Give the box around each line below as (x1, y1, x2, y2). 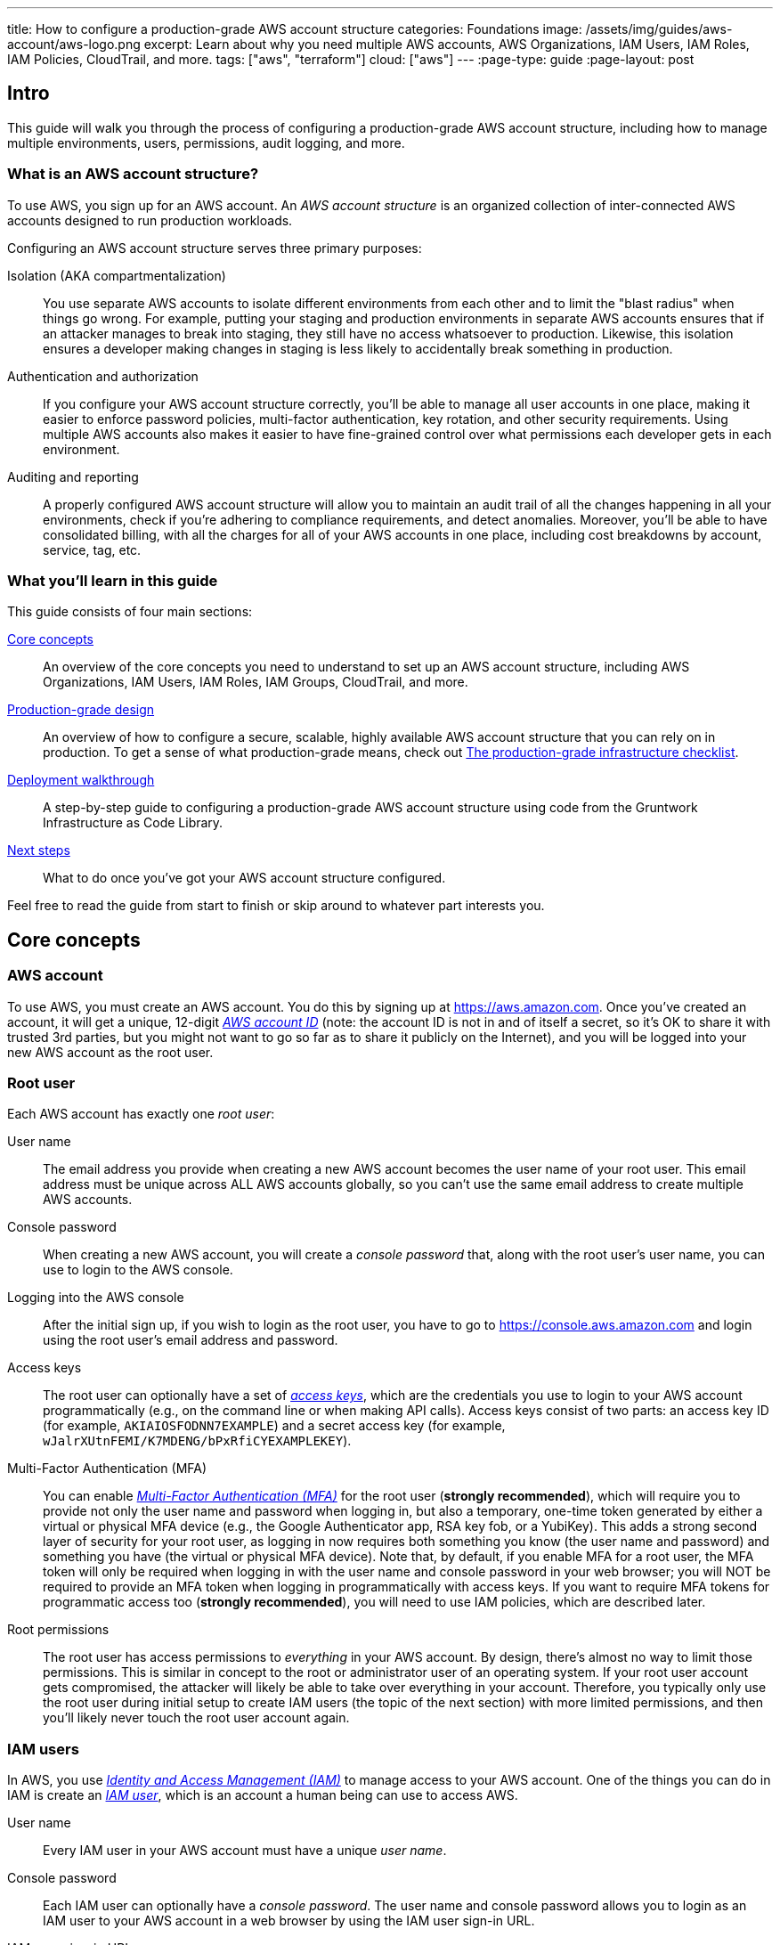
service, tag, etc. (43, 541, 142, 557)
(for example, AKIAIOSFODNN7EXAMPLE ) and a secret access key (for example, (43, 1418, 506, 1434)
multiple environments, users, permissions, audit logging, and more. (7, 134, 405, 151)
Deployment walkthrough (7, 772, 155, 788)
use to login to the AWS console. (43, 1262, 233, 1278)
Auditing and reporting (7, 468, 139, 484)
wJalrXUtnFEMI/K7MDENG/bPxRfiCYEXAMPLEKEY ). (43, 1433, 352, 1449)
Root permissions (7, 1622, 110, 1638)
